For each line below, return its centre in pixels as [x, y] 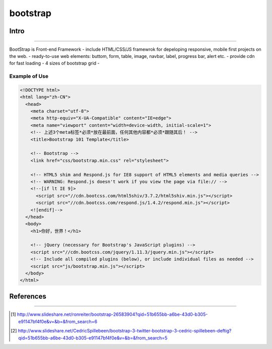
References [28, 296]
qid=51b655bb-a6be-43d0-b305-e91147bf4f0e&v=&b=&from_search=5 [93, 338]
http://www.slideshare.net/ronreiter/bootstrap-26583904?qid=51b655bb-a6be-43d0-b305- [112, 314]
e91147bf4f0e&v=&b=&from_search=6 [58, 321]
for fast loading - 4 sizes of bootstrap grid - [55, 63]
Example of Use [29, 77]
